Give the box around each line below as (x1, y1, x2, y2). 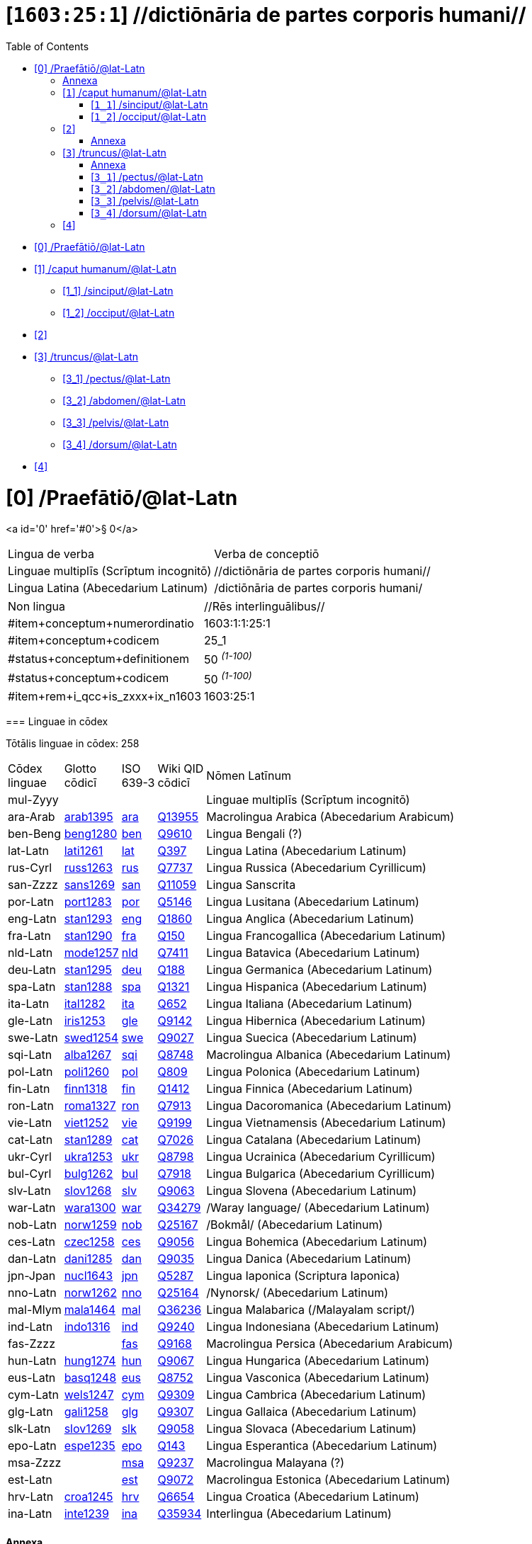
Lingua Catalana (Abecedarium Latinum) (206, 1132, 421, 1147)
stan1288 (64, 979, 113, 994)
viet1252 (64, 1115, 109, 1130)
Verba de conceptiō (214, 547, 319, 562)
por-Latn (8, 894, 54, 909)
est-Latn (8, 1472, 52, 1487)
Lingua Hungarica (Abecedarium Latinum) (206, 1353, 430, 1368)
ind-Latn (8, 1319, 53, 1334)
